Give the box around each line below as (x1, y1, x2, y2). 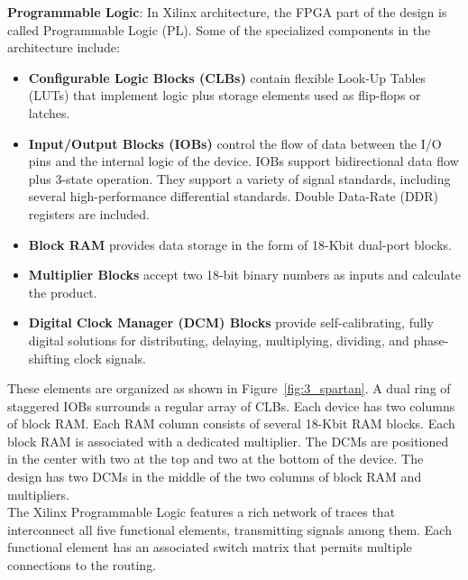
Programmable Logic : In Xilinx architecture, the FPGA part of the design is (7, 3, 447, 21)
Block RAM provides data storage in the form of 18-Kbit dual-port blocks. (28, 235, 452, 253)
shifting (28, 348, 70, 367)
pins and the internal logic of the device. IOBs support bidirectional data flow (28, 152, 459, 170)
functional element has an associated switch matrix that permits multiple (7, 538, 412, 557)
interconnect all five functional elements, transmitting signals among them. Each (7, 520, 452, 539)
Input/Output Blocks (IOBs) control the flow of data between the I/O (28, 133, 442, 152)
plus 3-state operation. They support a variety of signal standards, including (28, 169, 451, 188)
